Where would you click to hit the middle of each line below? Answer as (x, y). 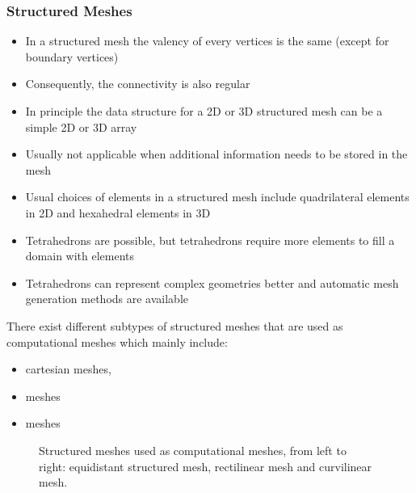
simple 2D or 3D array (81, 126)
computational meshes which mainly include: (117, 341)
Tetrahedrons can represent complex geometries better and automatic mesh (212, 282)
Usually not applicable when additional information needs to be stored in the (216, 154)
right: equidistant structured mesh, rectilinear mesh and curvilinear (206, 466)
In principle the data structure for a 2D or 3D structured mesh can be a (204, 111)
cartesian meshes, (68, 369)
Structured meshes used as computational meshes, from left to (193, 450)
